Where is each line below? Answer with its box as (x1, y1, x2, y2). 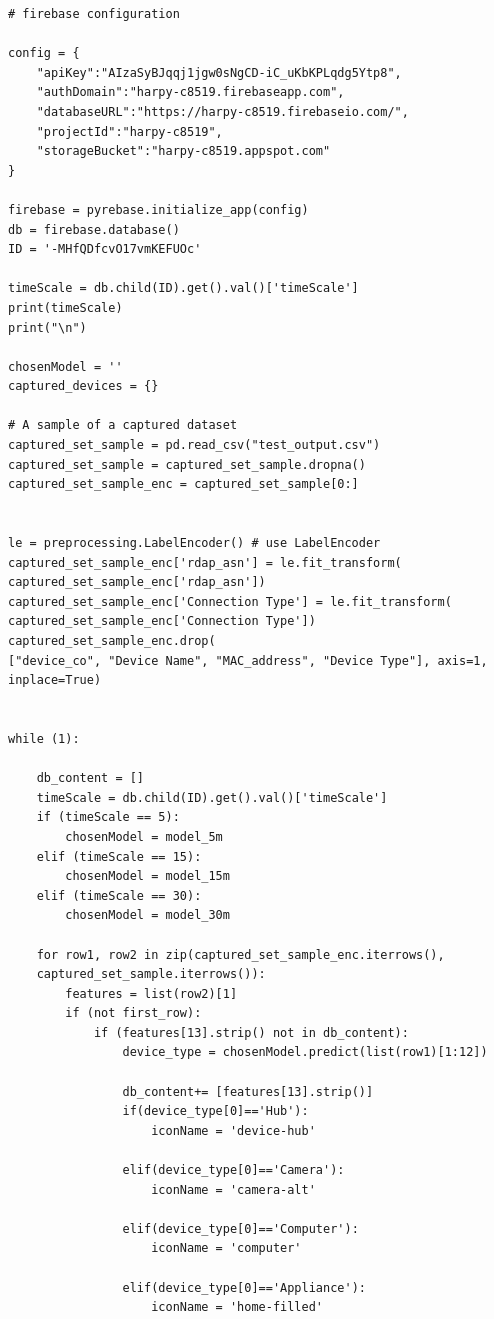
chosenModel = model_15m (65, 869, 230, 884)
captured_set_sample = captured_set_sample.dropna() (8, 457, 366, 472)
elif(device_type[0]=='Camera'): (122, 1163, 345, 1178)
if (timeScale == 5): (36, 810, 180, 825)
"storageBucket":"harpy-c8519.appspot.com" (36, 144, 331, 159)
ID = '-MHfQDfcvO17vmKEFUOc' (8, 242, 202, 257)
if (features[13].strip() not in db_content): (93, 1025, 409, 1040)
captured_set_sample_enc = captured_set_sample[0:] (8, 477, 359, 492)
